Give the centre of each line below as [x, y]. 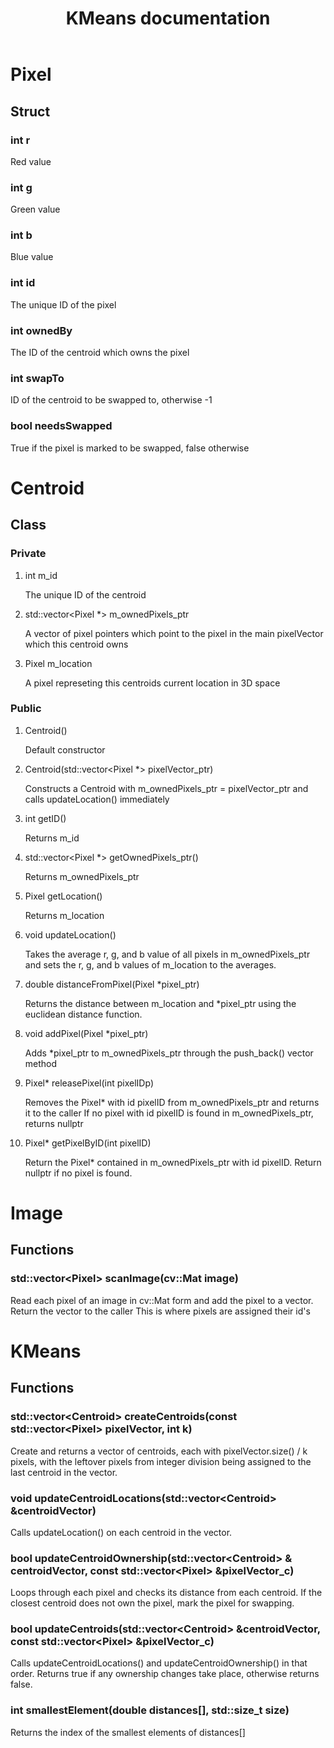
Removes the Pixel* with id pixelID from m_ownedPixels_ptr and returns [172, 1102]
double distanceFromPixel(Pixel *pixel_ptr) [112, 984]
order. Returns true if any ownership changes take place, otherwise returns [165, 1674]
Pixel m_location [58, 663]
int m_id [41, 575]
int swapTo [37, 378]
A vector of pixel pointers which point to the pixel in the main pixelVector [174, 633]
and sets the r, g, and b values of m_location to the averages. [150, 964]
